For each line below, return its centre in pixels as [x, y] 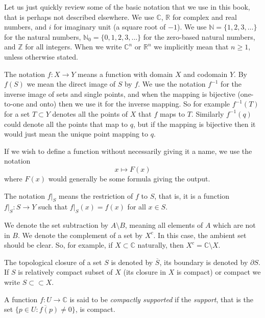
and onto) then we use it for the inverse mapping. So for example [128, 104]
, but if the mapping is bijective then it [194, 124]
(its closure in [144, 272]
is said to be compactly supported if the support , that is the [161, 299]
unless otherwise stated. [41, 56]
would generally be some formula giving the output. [129, 178]
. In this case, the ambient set [200, 235]
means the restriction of [96, 195]
